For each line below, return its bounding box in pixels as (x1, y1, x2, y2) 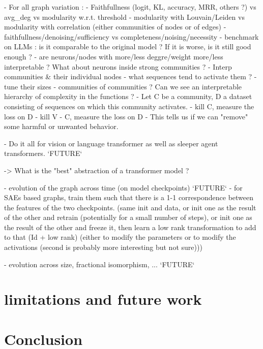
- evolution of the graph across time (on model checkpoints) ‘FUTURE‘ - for (4, 182, 243, 193)
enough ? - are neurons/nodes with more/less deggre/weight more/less (4, 51, 223, 61)
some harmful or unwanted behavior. (4, 121, 119, 132)
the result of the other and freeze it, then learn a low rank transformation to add (4, 221, 256, 232)
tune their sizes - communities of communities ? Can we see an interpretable (4, 81, 242, 91)
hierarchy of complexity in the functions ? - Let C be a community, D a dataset (4, 91, 252, 102)
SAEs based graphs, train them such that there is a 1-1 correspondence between (4, 192, 254, 203)
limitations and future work (4, 289, 202, 309)
